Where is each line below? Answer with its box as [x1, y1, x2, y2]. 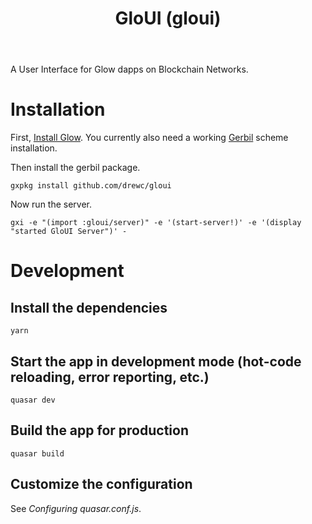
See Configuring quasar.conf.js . [10, 502, 142, 514]
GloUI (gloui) [114, 7, 222, 30]
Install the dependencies [10, 299, 168, 316]
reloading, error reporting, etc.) [10, 368, 210, 386]
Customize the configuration [10, 476, 193, 493]
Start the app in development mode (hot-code [10, 353, 302, 370]
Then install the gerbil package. [10, 162, 141, 174]
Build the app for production [10, 422, 189, 439]
